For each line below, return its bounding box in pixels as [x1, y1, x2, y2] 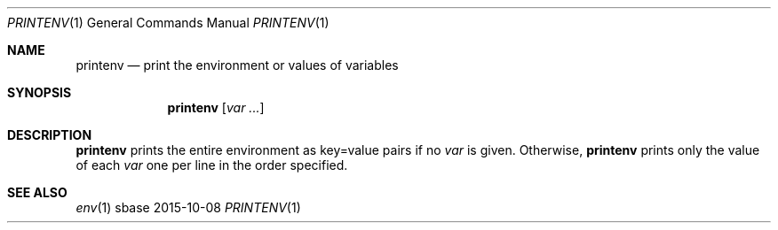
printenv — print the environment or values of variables [75, 57, 399, 73]
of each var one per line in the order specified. [75, 157, 348, 172]
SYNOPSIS [7, 85, 72, 100]
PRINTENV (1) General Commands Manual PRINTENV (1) [7, 15, 329, 30]
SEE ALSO [7, 185, 67, 200]
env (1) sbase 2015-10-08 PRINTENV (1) [75, 200, 301, 215]
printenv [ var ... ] [167, 100, 265, 115]
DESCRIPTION [7, 127, 92, 142]
